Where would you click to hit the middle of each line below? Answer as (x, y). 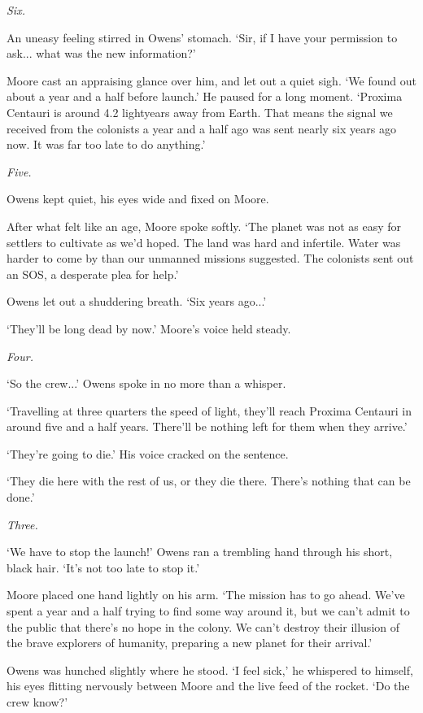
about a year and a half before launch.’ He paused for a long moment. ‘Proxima (205, 96)
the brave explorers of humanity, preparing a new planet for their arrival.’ (190, 643)
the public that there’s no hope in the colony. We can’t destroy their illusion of (203, 626)
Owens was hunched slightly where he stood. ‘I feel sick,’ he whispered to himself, (210, 670)
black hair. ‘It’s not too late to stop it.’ (103, 567)
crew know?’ (37, 702)
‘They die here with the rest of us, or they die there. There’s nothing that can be (209, 481)
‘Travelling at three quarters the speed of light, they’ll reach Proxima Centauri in (209, 410)
